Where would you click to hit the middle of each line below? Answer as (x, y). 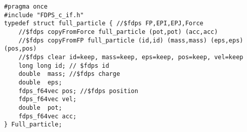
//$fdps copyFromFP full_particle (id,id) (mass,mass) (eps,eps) (131, 40)
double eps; (40, 82)
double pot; (40, 107)
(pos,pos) (20, 49)
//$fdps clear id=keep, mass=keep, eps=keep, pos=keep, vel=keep (131, 57)
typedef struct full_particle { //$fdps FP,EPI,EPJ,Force (104, 24)
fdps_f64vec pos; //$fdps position (78, 91)
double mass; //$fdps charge (69, 74)
